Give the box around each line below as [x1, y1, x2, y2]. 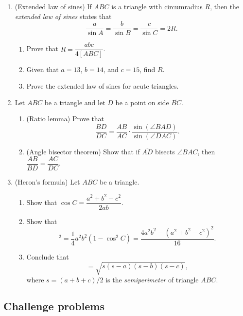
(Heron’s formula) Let [15, 177, 80, 187]
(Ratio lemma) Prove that [26, 113, 104, 124]
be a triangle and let [44, 97, 105, 107]
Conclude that [26, 251, 69, 261]
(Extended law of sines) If [15, 1, 92, 11]
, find [139, 64, 156, 74]
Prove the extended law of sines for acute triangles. [26, 80, 179, 91]
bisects [155, 146, 175, 156]
